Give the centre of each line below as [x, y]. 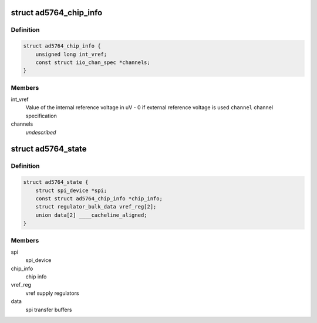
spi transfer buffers [49, 309]
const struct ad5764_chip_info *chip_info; [99, 198]
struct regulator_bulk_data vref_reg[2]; [96, 207]
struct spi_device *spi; [71, 190]
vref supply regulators [52, 293]
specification [41, 116]
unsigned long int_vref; [71, 54]
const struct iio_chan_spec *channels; [93, 62]
